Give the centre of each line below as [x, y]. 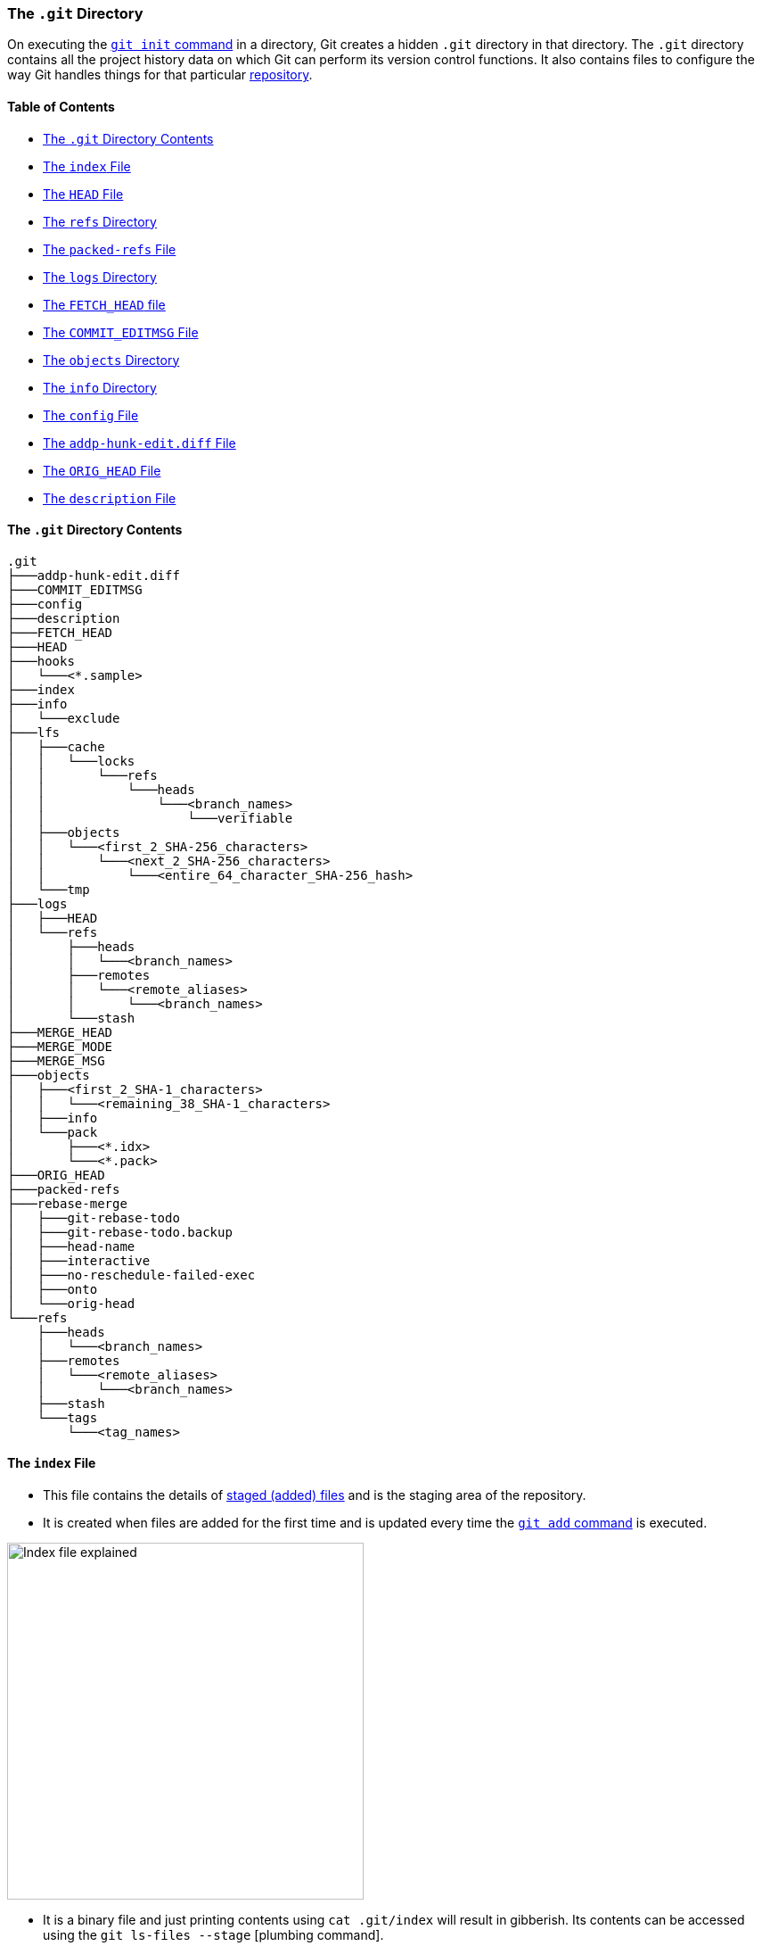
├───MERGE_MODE [60, 1046]
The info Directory [100, 387]
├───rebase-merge [67, 1203]
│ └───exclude [64, 718]
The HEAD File [83, 194]
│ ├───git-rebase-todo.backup [120, 1232]
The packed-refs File [110, 249]
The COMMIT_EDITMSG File [121, 332]
